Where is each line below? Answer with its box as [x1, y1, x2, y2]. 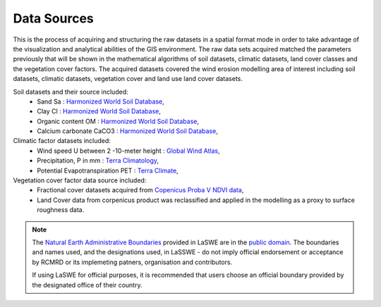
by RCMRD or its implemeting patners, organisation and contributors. [32, 258, 233, 266]
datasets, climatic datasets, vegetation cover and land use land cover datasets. [13, 75, 243, 83]
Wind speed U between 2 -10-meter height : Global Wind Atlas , [37, 146, 220, 155]
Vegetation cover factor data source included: [13, 176, 147, 184]
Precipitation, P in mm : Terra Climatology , [37, 156, 159, 165]
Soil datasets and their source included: [13, 87, 128, 96]
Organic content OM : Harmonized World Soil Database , [37, 117, 199, 125]
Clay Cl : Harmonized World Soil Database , [37, 107, 162, 115]
